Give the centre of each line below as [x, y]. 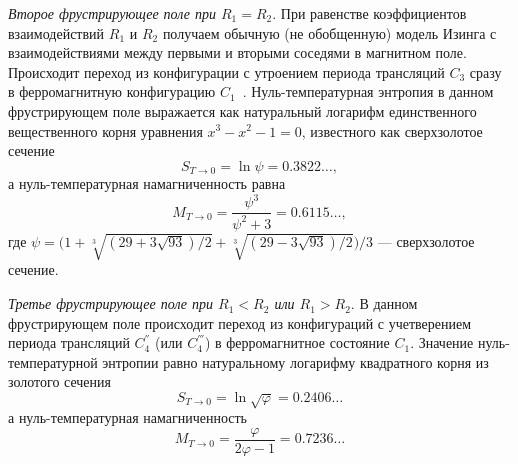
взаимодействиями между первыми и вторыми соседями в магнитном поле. [237, 52]
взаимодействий [56, 32]
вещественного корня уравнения [105, 130]
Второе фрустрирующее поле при [112, 13]
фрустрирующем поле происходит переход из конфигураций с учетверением [240, 322]
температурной [53, 361]
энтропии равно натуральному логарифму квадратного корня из [295, 361]
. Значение [442, 342]
